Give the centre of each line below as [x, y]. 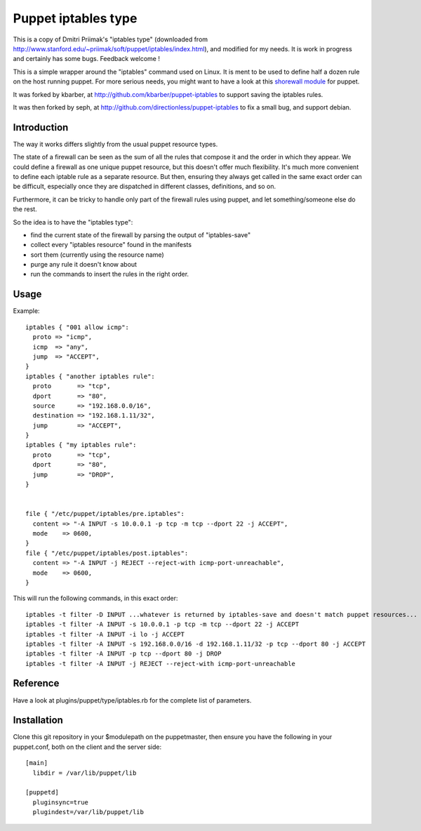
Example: [26, 311]
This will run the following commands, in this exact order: [95, 598]
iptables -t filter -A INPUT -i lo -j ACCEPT [105, 634]
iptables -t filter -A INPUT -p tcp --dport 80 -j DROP [123, 654]
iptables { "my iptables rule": [81, 445]
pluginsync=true [61, 802]
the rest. [25, 209]
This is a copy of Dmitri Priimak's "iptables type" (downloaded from [111, 39]
